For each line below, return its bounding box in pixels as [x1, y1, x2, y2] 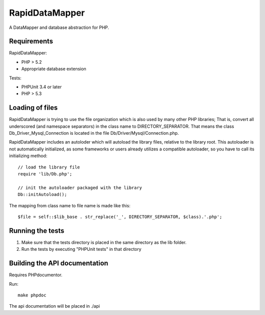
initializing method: [9, 153, 48, 159]
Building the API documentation [9, 259, 108, 267]
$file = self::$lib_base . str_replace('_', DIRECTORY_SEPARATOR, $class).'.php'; [18, 214, 222, 219]
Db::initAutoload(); [18, 192, 67, 197]
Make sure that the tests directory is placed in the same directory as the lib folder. [21, 239, 186, 245]
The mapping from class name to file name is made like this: [9, 202, 131, 208]
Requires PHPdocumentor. [9, 272, 63, 278]
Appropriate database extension [21, 66, 87, 72]
